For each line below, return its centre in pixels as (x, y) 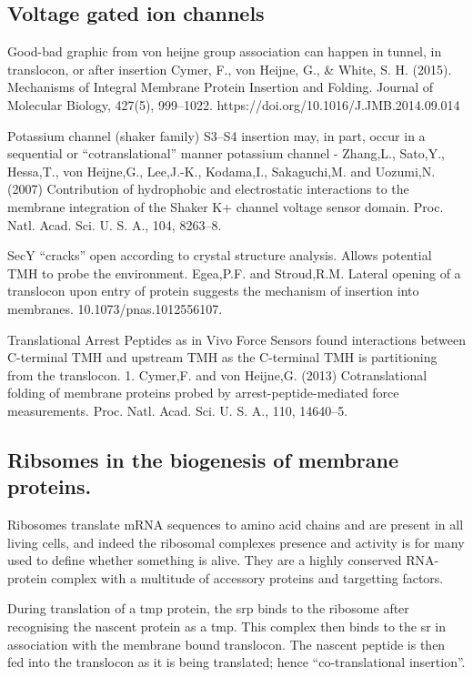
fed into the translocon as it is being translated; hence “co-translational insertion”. (236, 662)
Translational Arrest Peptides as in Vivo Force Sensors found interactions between (236, 339)
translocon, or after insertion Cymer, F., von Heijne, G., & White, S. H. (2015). (230, 69)
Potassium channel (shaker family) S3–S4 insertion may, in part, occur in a (216, 135)
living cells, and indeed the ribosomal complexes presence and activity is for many (236, 542)
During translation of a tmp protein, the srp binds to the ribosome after (208, 608)
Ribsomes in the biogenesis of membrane (203, 459)
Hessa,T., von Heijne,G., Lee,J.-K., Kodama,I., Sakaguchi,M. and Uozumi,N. (221, 171)
